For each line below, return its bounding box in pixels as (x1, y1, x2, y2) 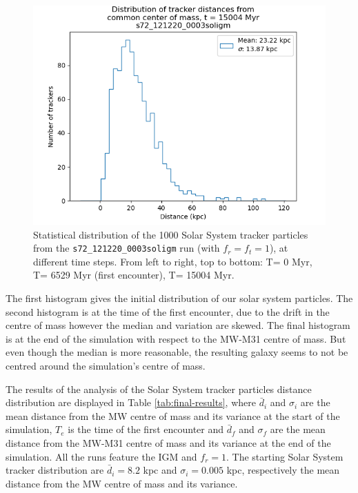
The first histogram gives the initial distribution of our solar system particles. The (6, 291, 353, 305)
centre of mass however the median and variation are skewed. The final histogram (6, 318, 350, 332)
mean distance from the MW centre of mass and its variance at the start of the (6, 408, 340, 423)
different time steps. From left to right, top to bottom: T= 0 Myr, (33, 254, 312, 268)
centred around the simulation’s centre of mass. (6, 359, 206, 372)
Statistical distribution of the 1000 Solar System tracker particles (33, 227, 308, 241)
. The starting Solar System (226, 449, 344, 463)
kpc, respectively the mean (226, 463, 340, 477)
